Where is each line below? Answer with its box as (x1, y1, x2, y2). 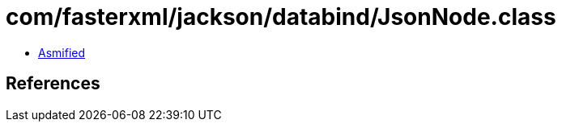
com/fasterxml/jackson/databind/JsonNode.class (6, 3, 556, 31)
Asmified (38, 45, 86, 60)
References (6, 73, 100, 94)
